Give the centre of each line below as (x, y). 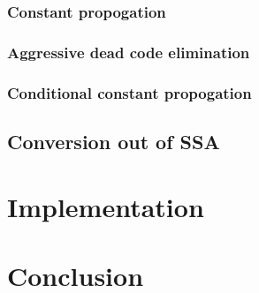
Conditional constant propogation (129, 92)
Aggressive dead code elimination (129, 52)
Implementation (106, 206)
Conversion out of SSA (114, 141)
